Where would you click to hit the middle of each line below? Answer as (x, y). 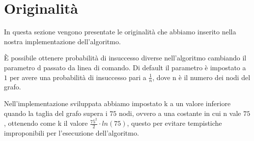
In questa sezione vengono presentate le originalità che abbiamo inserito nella (120, 32)
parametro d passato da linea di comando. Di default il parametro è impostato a (125, 67)
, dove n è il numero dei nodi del (201, 77)
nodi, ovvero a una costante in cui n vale (180, 113)
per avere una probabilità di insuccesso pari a (78, 77)
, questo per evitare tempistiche (174, 123)
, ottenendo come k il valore (46, 123)
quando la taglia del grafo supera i (56, 113)
